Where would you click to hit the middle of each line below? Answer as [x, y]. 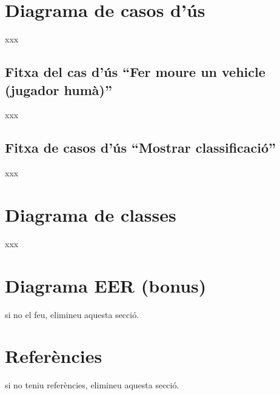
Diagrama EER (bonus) [106, 285]
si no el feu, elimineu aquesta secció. [72, 314]
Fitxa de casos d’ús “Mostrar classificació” [141, 148]
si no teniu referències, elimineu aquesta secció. [92, 385]
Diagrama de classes [91, 214]
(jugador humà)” [58, 89]
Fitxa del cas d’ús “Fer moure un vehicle [135, 72]
